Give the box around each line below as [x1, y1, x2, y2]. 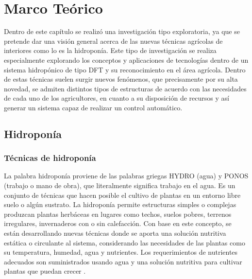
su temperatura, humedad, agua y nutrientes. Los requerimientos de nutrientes [4, 247, 238, 257]
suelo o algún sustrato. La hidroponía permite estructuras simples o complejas [4, 199, 236, 209]
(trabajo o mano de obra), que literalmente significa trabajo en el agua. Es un [4, 180, 235, 191]
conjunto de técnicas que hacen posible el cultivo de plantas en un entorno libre [4, 190, 241, 200]
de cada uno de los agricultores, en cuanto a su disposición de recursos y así [4, 93, 229, 103]
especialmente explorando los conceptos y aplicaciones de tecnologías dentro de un [4, 54, 249, 65]
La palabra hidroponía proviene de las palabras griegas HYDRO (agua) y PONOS [4, 171, 249, 181]
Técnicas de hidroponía [4, 152, 96, 164]
